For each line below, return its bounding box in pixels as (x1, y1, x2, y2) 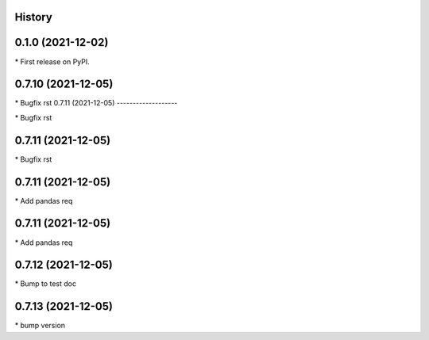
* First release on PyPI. (14, 56, 91, 67)
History (14, 10, 53, 24)
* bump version (14, 321, 66, 330)
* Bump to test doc (14, 279, 77, 288)
